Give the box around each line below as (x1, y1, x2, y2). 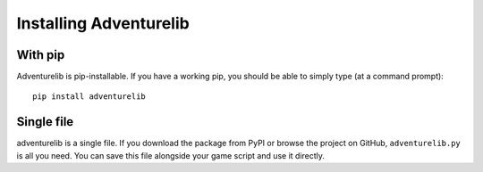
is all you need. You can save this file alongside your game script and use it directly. (16, 150, 326, 160)
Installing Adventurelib (16, 13, 190, 33)
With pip (16, 47, 65, 62)
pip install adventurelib (32, 92, 147, 102)
